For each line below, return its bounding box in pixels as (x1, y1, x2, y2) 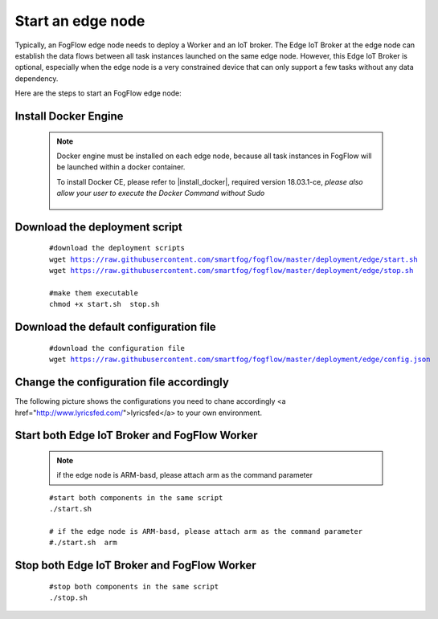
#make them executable (49, 289, 139, 298)
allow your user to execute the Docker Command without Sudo (56, 189, 265, 198)
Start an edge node (14, 12, 145, 30)
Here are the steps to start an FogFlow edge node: (14, 88, 182, 98)
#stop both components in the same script (49, 582, 219, 591)
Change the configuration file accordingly (14, 376, 229, 389)
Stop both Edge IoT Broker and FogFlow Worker (14, 559, 256, 572)
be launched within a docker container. (56, 162, 186, 172)
